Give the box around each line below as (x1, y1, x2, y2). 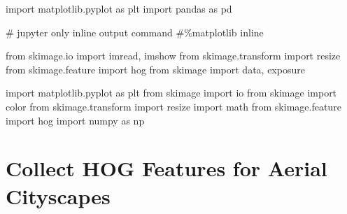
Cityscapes (6, 181, 111, 210)
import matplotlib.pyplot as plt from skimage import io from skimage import (6, 85, 337, 100)
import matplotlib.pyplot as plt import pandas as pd (6, 1, 232, 15)
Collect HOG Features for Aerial (6, 154, 327, 183)
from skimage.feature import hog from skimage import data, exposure (6, 62, 305, 76)
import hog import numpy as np (6, 113, 145, 127)
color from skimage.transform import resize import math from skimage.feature (6, 99, 341, 113)
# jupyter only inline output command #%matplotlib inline (6, 24, 264, 39)
